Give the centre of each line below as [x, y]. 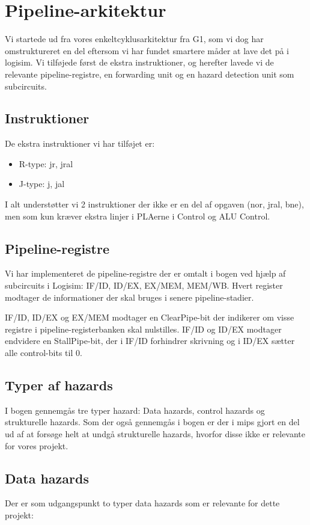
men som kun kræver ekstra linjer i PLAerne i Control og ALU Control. [138, 216]
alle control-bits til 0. [44, 353]
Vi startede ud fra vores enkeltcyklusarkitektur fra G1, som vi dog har [134, 39]
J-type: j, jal [42, 184]
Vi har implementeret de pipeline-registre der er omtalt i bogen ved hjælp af [145, 273]
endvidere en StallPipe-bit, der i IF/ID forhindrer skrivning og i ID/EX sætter [150, 341]
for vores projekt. [37, 445]
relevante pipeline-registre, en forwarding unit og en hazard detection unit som [150, 74]
